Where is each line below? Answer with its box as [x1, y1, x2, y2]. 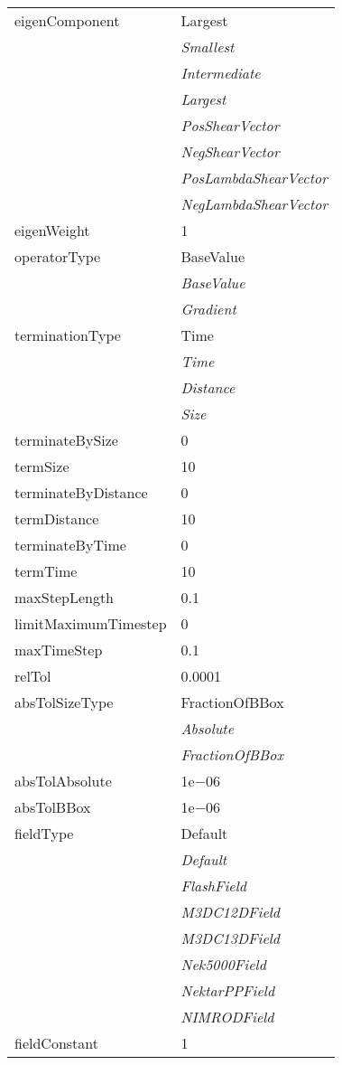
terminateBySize [14, 429, 118, 450]
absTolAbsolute [14, 770, 112, 791]
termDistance [14, 508, 99, 529]
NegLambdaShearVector [180, 193, 328, 214]
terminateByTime [14, 534, 126, 555]
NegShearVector [180, 141, 280, 162]
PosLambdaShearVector [180, 167, 328, 188]
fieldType [14, 823, 74, 844]
